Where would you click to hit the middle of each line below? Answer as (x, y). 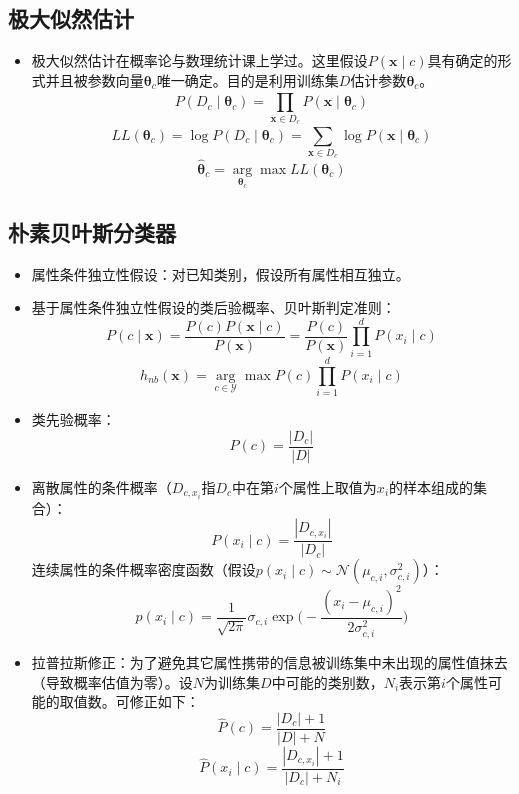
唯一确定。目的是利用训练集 (247, 79)
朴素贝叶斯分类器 (92, 231)
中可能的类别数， (327, 681)
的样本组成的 (431, 486)
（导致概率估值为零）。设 (112, 681)
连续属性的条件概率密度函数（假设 (143, 569)
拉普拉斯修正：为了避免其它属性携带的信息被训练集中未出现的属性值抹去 (269, 661)
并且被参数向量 (94, 79)
